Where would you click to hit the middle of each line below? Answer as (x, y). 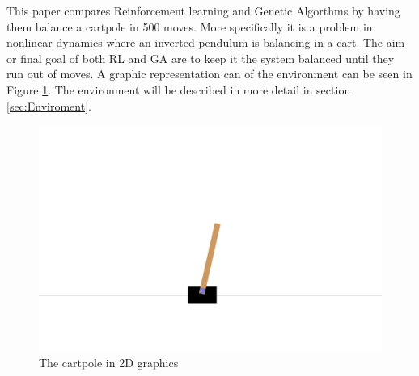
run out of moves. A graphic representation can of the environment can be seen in (209, 74)
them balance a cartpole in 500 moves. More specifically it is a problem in (190, 26)
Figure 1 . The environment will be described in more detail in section (179, 89)
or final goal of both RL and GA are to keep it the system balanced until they (201, 58)
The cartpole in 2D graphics (109, 362)
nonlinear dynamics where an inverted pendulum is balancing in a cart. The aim (206, 42)
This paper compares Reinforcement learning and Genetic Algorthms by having (203, 10)
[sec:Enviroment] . (49, 105)
